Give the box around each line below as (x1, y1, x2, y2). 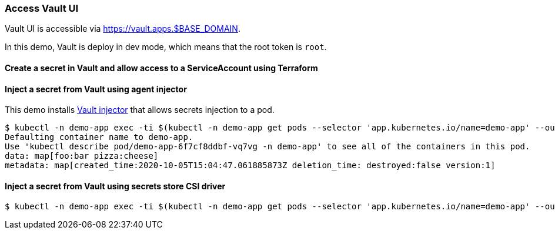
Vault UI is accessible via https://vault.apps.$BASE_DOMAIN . (5, 24, 240, 34)
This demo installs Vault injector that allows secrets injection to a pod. (5, 105, 275, 115)
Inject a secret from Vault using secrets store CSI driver (5, 180, 226, 191)
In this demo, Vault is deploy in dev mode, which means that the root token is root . (5, 42, 327, 52)
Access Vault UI (5, 2, 79, 14)
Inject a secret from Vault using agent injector (5, 83, 187, 94)
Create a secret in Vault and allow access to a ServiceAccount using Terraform (5, 62, 318, 73)
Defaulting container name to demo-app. (5, 132, 193, 142)
